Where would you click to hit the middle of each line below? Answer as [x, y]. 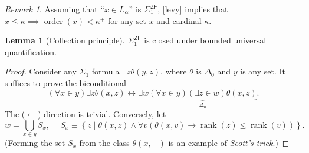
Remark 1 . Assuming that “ [55, 9]
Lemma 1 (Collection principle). [65, 40]
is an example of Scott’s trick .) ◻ [229, 143]
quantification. [31, 51]
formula [106, 71]
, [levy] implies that [193, 9]
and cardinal [179, 20]
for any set [127, 20]
